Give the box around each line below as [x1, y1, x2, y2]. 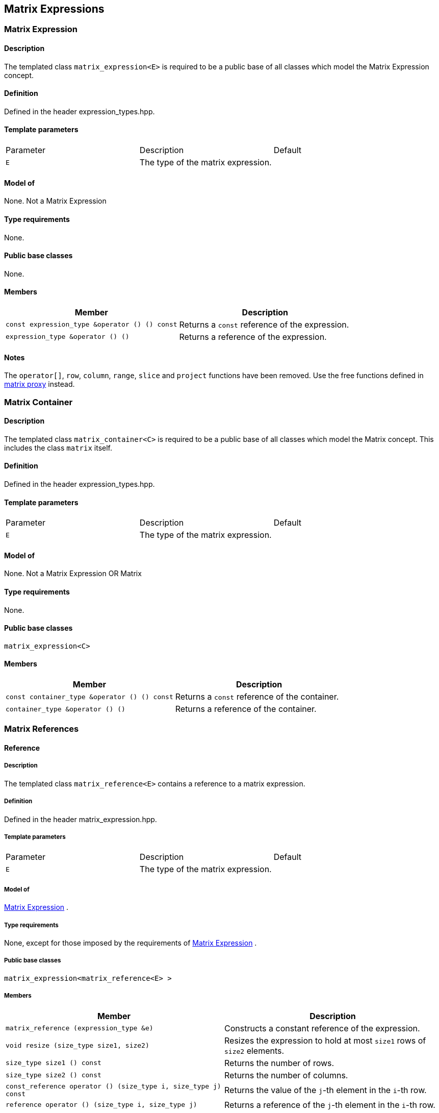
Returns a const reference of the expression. [179, 319, 349, 330]
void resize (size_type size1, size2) [6, 1042, 149, 1050]
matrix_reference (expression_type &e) [6, 1024, 153, 1032]
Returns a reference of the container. [175, 704, 317, 714]
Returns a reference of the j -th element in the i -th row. [224, 1099, 435, 1110]
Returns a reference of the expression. [179, 331, 327, 342]
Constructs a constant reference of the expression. [224, 1023, 420, 1033]
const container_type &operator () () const [6, 692, 173, 701]
